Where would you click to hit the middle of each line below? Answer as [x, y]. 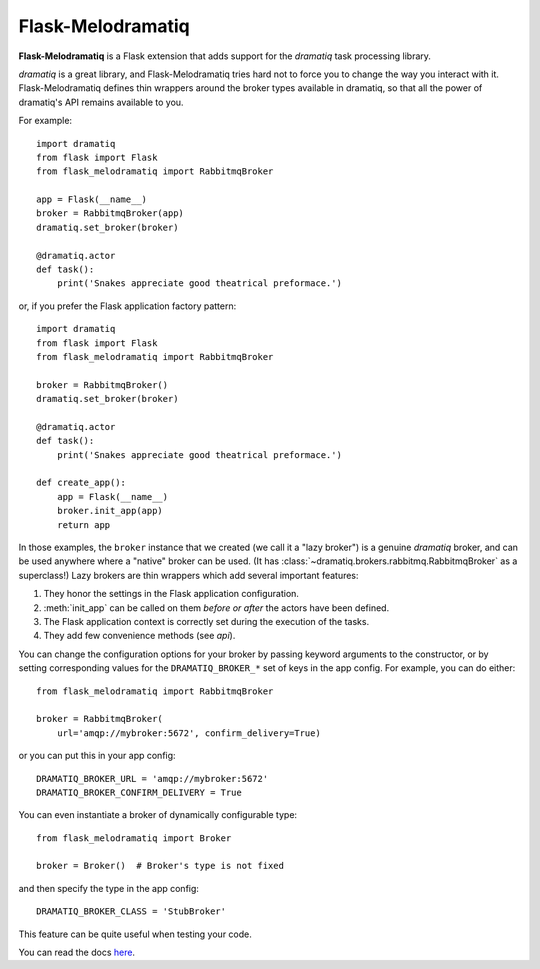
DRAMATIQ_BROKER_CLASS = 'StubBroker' [131, 911]
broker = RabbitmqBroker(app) [110, 213]
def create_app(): [81, 483]
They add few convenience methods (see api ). [139, 636]
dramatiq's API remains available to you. [101, 102]
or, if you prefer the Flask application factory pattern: [127, 306]
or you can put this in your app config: [97, 756]
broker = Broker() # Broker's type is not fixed [160, 866]
